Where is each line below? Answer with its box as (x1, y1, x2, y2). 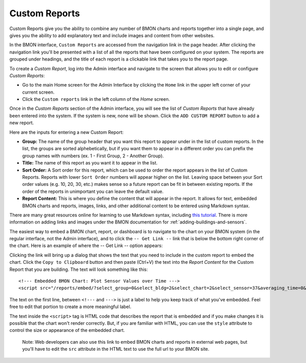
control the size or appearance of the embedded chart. (9, 327, 125, 333)
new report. (9, 120, 34, 126)
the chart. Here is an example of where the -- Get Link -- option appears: (9, 242, 163, 249)
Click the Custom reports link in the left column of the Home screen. (22, 96, 170, 102)
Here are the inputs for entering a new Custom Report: (9, 129, 124, 135)
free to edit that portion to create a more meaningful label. (9, 303, 132, 310)
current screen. (22, 89, 55, 95)
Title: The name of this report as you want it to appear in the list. (22, 160, 158, 166)
